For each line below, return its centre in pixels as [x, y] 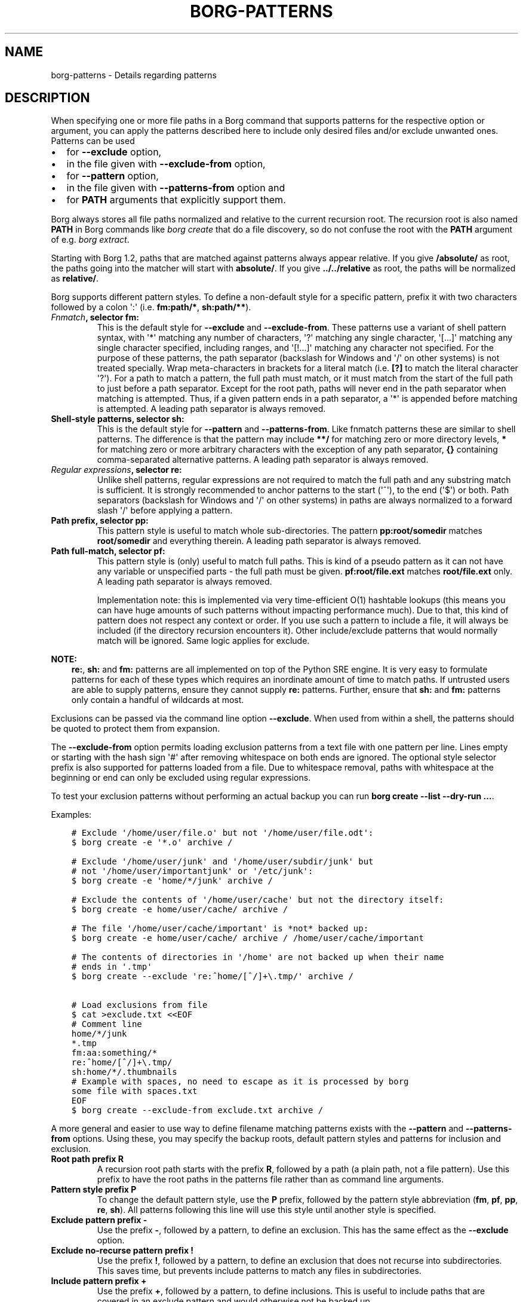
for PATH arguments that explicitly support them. [176, 200]
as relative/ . [75, 279]
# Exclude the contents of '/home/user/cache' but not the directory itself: [258, 900]
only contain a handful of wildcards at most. [158, 700]
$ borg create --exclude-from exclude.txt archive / [197, 1110]
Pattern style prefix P [94, 1190]
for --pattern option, [113, 176]
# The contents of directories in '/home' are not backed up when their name [258, 957]
